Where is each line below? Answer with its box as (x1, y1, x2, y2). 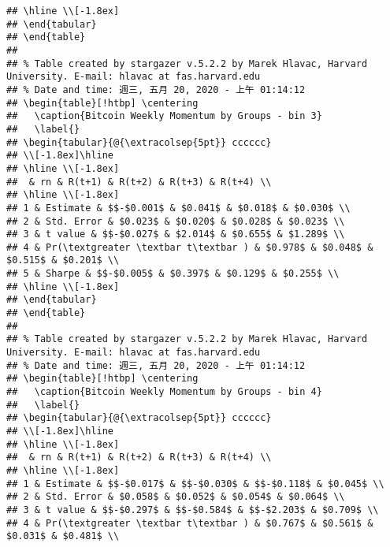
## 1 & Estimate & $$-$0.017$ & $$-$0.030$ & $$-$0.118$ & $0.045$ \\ (6, 478, 384, 489)
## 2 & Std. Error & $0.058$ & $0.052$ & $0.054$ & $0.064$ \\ (6, 491, 345, 503)
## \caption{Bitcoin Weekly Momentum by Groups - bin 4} (6, 386, 322, 398)
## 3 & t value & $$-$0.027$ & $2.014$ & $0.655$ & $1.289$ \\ (6, 229, 345, 240)
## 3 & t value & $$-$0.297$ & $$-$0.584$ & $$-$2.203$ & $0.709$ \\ (6, 504, 379, 515)
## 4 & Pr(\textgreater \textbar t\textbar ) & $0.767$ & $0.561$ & (6, 517, 373, 529)
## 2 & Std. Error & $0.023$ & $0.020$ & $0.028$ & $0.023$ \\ (6, 215, 345, 227)
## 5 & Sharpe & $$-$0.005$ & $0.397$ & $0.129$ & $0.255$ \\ (6, 268, 340, 280)
